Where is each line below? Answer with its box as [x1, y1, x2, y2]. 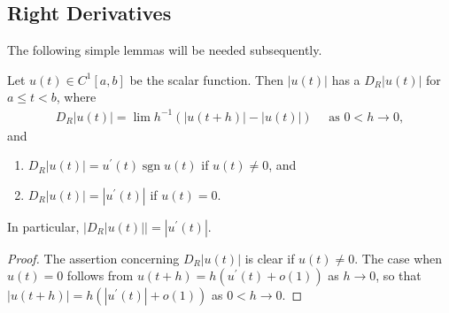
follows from [66, 266, 134, 285]
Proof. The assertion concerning [7, 248, 180, 267]
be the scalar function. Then [129, 70, 283, 88]
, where [56, 88, 97, 106]
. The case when [354, 248, 443, 267]
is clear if [244, 248, 295, 267]
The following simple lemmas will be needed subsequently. [7, 41, 322, 59]
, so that [375, 266, 422, 285]
